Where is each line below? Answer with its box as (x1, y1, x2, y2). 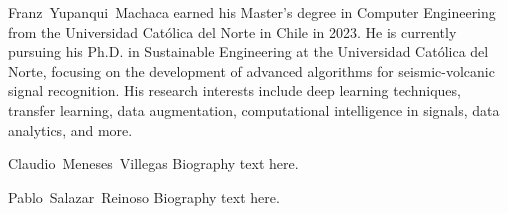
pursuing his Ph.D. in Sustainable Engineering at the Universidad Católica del (8, 41, 489, 62)
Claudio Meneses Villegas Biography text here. (8, 153, 299, 174)
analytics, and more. (8, 119, 133, 140)
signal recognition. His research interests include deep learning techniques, (8, 80, 461, 101)
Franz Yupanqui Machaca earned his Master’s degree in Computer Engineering (8, 2, 496, 22)
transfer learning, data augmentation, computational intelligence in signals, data (8, 99, 500, 120)
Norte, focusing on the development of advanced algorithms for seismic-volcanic (8, 60, 495, 81)
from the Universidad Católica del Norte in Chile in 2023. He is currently (8, 21, 457, 42)
